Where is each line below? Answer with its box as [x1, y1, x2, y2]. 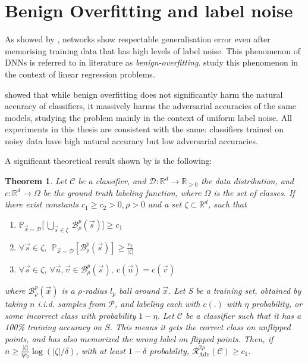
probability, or [252, 297, 303, 309]
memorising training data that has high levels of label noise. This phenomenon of [5, 44, 301, 57]
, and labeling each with [115, 297, 200, 309]
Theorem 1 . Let [5, 175, 67, 187]
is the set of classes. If [213, 186, 295, 198]
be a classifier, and [78, 175, 146, 187]
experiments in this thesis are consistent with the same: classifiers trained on [5, 123, 284, 135]
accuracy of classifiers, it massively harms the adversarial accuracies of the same [5, 100, 297, 112]
